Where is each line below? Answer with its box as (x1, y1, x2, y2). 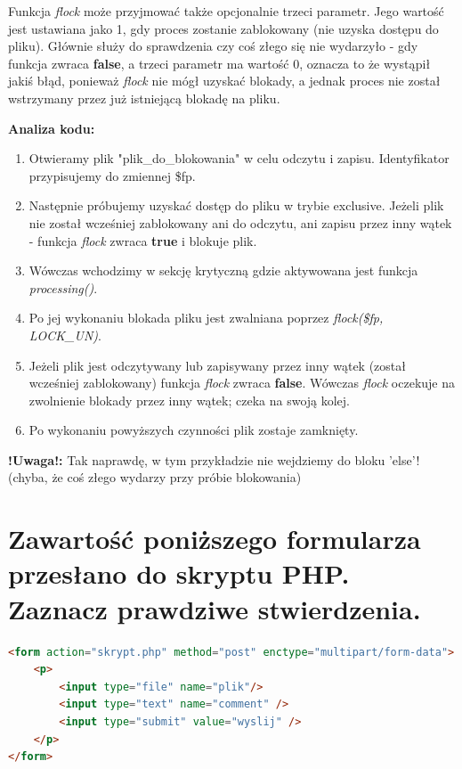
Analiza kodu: (8, 119, 95, 137)
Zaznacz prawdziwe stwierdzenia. (8, 590, 421, 626)
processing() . (28, 278, 98, 297)
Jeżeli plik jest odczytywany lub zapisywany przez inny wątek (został (28, 356, 406, 374)
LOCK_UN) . (28, 325, 101, 344)
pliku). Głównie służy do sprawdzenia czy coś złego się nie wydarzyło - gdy (8, 37, 418, 55)
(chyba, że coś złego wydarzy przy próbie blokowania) (8, 468, 302, 487)
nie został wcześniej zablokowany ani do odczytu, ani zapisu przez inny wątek (28, 213, 452, 232)
